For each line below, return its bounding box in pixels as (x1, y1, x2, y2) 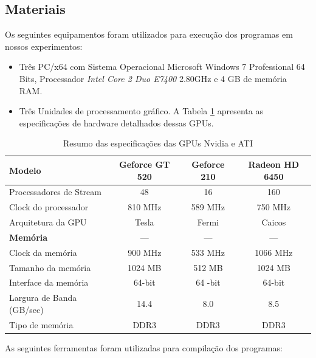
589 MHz (191, 201, 225, 213)
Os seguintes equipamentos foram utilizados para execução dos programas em (5, 28, 293, 41)
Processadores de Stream (9, 185, 101, 198)
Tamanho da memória (9, 261, 91, 274)
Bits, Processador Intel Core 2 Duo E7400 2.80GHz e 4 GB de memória (19, 72, 287, 84)
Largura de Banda (9, 291, 77, 304)
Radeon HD (248, 157, 300, 170)
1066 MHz (255, 246, 293, 258)
